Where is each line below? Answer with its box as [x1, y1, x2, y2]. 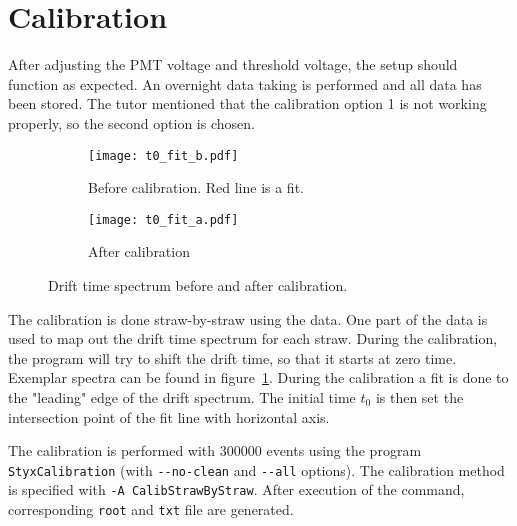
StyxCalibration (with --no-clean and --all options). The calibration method [8, 459, 505, 480]
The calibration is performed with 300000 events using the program [8, 440, 422, 461]
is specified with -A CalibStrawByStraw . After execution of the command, [8, 479, 465, 500]
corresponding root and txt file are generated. [8, 499, 294, 520]
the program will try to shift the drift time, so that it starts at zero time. [8, 347, 457, 368]
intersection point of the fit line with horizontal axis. [8, 406, 330, 427]
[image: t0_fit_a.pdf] [88, 212, 239, 227]
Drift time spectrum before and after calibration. [48, 275, 348, 295]
